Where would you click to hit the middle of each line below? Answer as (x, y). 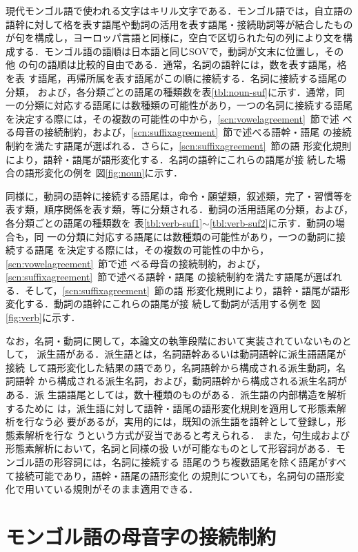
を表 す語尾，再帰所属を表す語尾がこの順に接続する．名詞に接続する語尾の (176, 78)
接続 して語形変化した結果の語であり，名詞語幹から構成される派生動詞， (171, 367)
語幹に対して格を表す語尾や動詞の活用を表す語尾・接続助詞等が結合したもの (179, 24)
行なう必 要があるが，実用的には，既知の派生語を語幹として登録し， (180, 421)
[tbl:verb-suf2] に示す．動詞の (272, 222)
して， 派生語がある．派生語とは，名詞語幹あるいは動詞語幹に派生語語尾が (176, 354)
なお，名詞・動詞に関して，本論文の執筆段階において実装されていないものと (179, 340)
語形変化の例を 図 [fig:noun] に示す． (103, 173)
